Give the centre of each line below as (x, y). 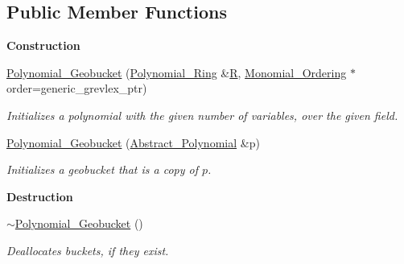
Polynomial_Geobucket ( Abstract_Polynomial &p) (133, 142)
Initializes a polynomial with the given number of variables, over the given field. (202, 115)
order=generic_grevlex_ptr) (77, 88)
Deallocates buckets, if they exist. (88, 250)
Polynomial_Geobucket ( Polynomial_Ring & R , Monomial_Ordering (177, 72)
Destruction (40, 196)
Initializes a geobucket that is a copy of (102, 169)
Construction (43, 45)
